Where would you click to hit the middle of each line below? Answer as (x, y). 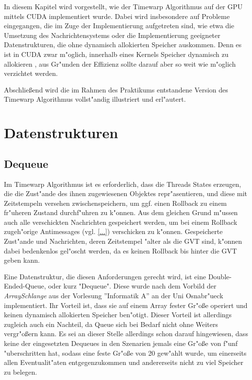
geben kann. (22, 260)
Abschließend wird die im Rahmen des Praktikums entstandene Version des (116, 89)
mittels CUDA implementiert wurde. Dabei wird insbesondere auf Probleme (117, 16)
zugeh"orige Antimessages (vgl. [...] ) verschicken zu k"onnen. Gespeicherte (113, 231)
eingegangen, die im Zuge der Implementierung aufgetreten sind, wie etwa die (119, 26)
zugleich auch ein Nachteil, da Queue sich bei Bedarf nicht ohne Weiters (111, 324)
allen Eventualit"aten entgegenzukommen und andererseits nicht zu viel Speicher (124, 362)
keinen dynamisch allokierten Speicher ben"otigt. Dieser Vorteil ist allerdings (118, 315)
